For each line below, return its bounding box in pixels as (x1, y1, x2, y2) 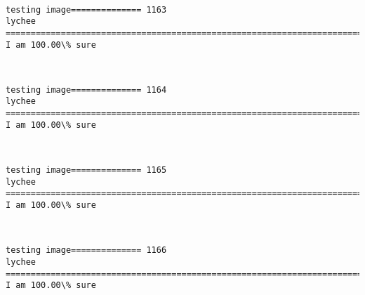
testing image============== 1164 (6, 84, 167, 95)
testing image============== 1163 (6, 4, 167, 15)
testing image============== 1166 (6, 245, 167, 256)
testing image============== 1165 (6, 165, 167, 176)
